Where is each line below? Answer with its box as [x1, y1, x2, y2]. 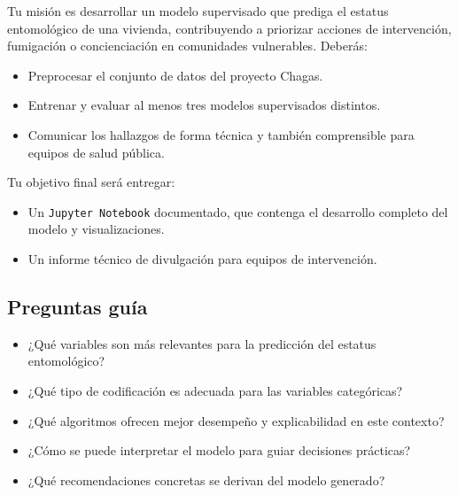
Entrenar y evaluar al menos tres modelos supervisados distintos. [27, 96, 381, 114]
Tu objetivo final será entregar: [7, 173, 175, 191]
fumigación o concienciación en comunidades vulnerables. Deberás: [7, 36, 368, 55]
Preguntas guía [7, 292, 148, 320]
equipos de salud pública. [27, 143, 165, 161]
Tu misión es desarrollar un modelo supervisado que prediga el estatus [7, 2, 389, 19]
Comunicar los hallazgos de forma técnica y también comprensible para [27, 125, 415, 143]
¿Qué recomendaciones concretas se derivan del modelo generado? [27, 470, 385, 489]
